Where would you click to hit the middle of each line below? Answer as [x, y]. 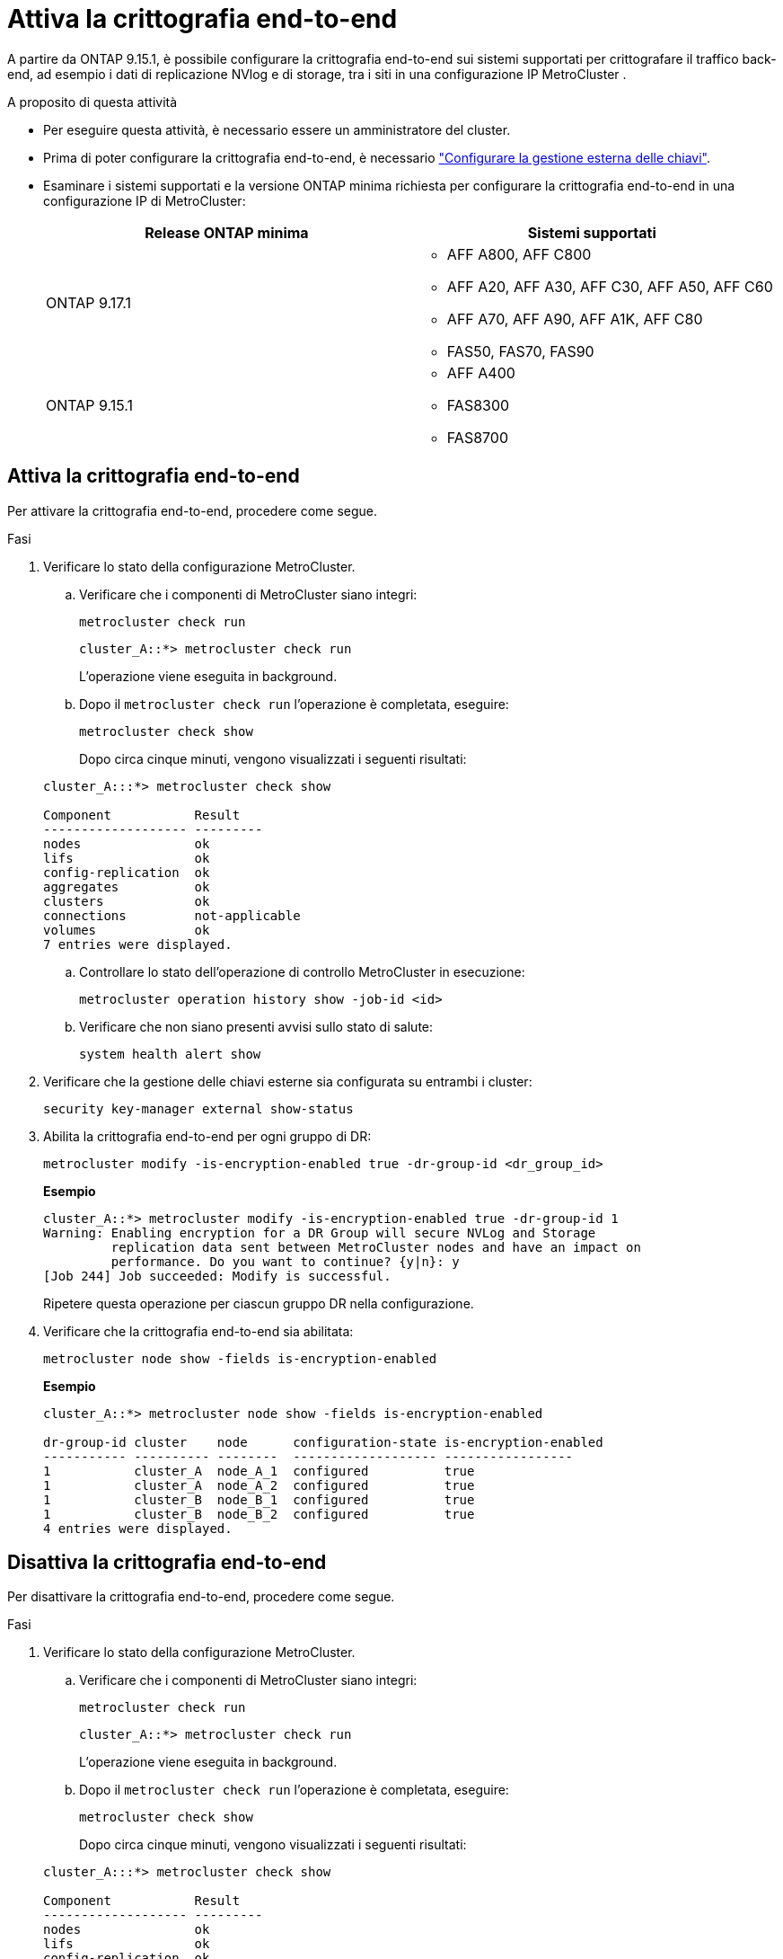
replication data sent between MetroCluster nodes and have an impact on [376, 1247]
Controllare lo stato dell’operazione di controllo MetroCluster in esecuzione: [302, 971]
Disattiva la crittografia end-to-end [167, 1563]
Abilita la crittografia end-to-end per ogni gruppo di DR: [207, 1136]
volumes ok [127, 930]
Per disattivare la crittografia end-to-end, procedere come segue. [201, 1597]
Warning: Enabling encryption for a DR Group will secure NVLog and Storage [320, 1232]
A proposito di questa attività [92, 102]
